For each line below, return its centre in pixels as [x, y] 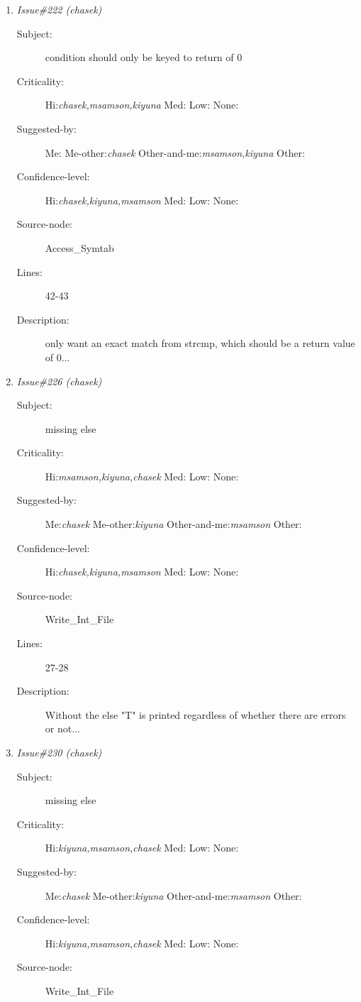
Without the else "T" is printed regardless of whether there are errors [195, 714]
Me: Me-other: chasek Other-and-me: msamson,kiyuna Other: [175, 152]
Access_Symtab [79, 247]
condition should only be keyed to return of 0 [144, 57]
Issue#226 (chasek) [59, 381]
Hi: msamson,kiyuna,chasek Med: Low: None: [142, 476]
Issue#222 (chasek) [59, 9]
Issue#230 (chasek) [59, 752]
